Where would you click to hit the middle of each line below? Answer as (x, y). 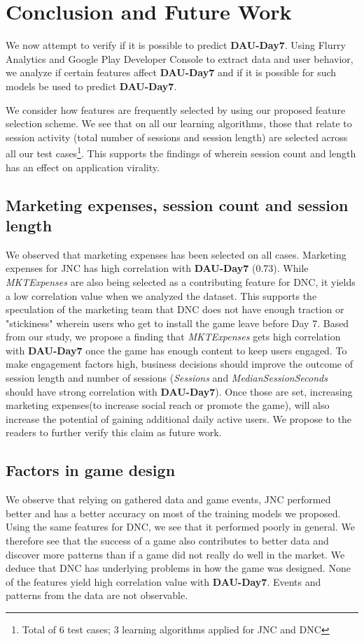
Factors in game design (91, 470)
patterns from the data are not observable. (97, 595)
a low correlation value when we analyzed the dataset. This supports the (161, 295)
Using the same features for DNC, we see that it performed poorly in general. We (180, 527)
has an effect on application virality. (83, 167)
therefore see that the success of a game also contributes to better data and (167, 541)
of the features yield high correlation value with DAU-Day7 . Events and (163, 581)
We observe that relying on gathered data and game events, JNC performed (168, 499)
